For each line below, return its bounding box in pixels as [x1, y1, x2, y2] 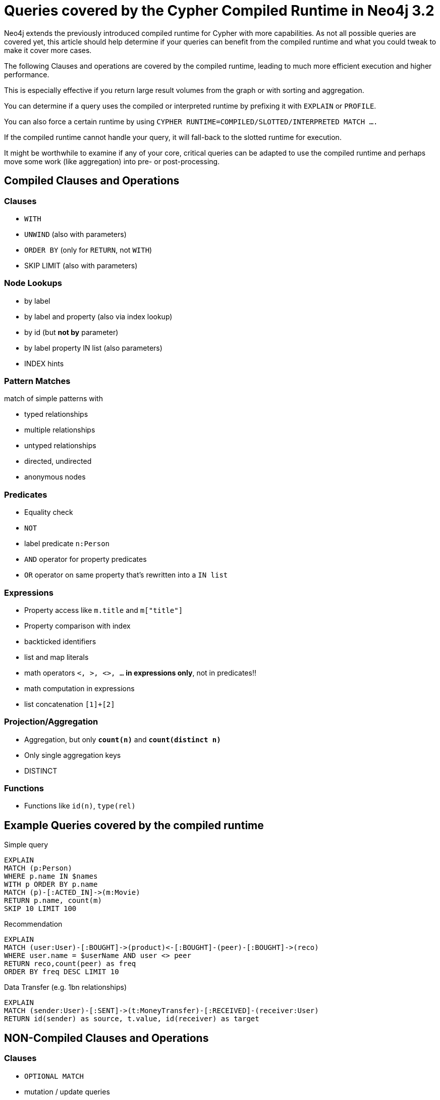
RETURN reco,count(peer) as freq [4, 960, 136, 968]
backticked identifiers [24, 637, 96, 646]
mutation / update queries [24, 1087, 110, 1096]
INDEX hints [24, 359, 64, 368]
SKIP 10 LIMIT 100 [4, 904, 77, 913]
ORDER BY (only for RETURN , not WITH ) [24, 245, 152, 254]
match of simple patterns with [4, 394, 103, 403]
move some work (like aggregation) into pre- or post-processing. [4, 157, 220, 166]
